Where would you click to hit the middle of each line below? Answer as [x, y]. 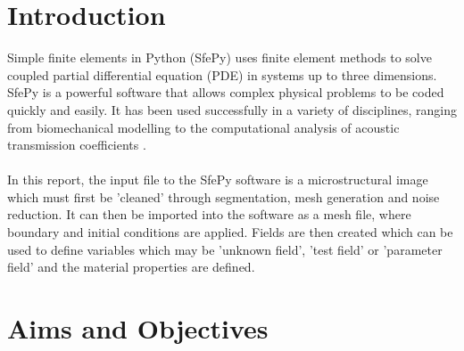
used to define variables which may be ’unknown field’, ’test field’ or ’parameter [225, 249]
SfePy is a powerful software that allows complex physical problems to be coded [226, 92]
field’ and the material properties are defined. [131, 267]
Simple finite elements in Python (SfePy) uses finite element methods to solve [220, 57]
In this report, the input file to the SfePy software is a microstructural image [218, 180]
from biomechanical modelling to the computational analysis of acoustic [203, 127]
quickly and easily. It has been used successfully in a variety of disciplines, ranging [232, 109]
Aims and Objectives [138, 328]
